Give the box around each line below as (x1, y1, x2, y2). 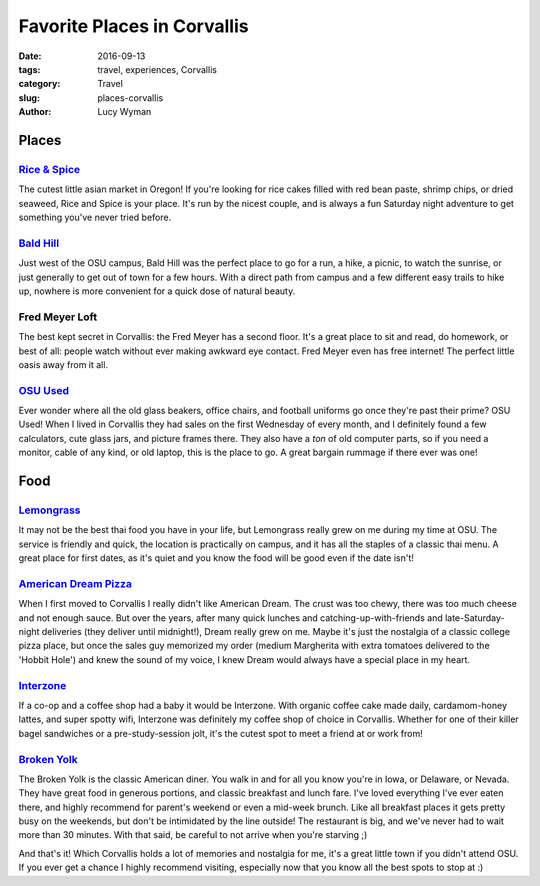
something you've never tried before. (18, 211, 172, 224)
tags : (18, 63, 41, 75)
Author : (18, 106, 52, 118)
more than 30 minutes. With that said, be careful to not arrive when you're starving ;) (18, 829, 368, 841)
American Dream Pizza (18, 576, 132, 590)
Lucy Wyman (97, 106, 152, 118)
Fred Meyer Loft (18, 310, 98, 324)
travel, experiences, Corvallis (97, 63, 217, 75)
